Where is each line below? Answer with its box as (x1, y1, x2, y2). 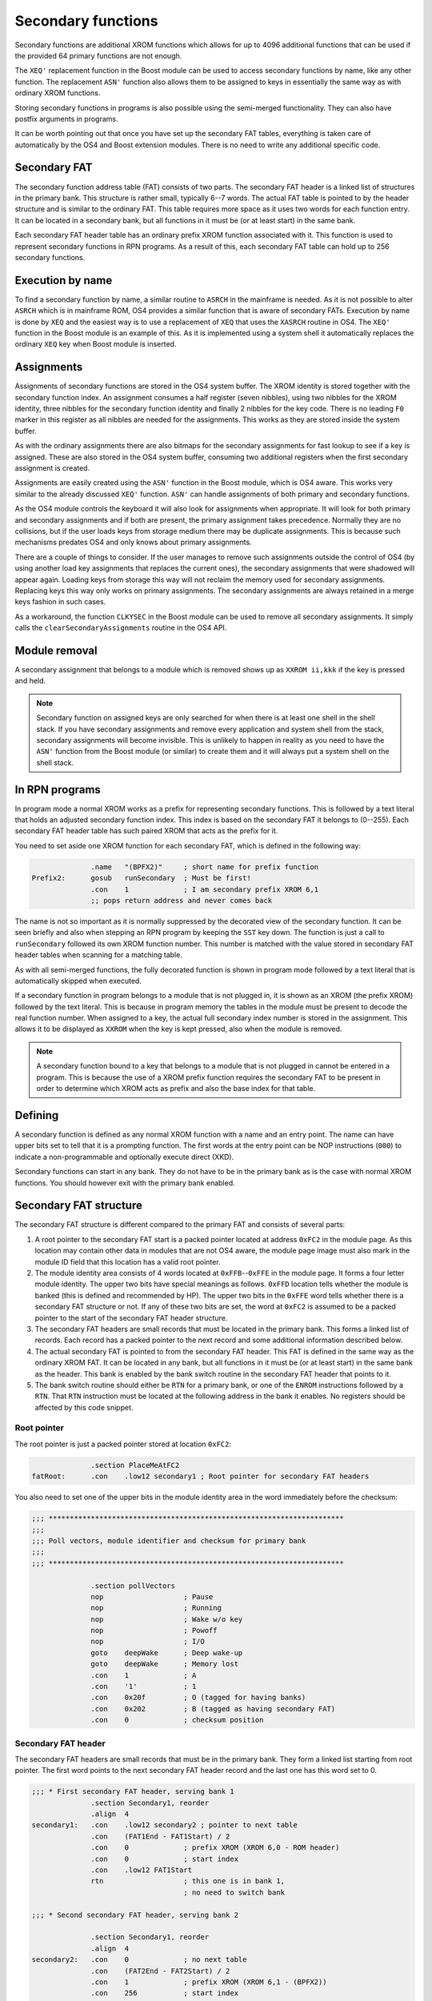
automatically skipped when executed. (14, 976, 142, 985)
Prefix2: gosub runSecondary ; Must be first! (31, 873, 251, 883)
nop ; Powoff (90, 1626, 218, 1635)
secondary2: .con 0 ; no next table (31, 1955, 247, 1964)
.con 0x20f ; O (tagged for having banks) (90, 1693, 306, 1702)
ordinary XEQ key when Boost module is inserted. (14, 339, 177, 349)
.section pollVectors (90, 1581, 176, 1590)
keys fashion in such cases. (14, 597, 106, 607)
